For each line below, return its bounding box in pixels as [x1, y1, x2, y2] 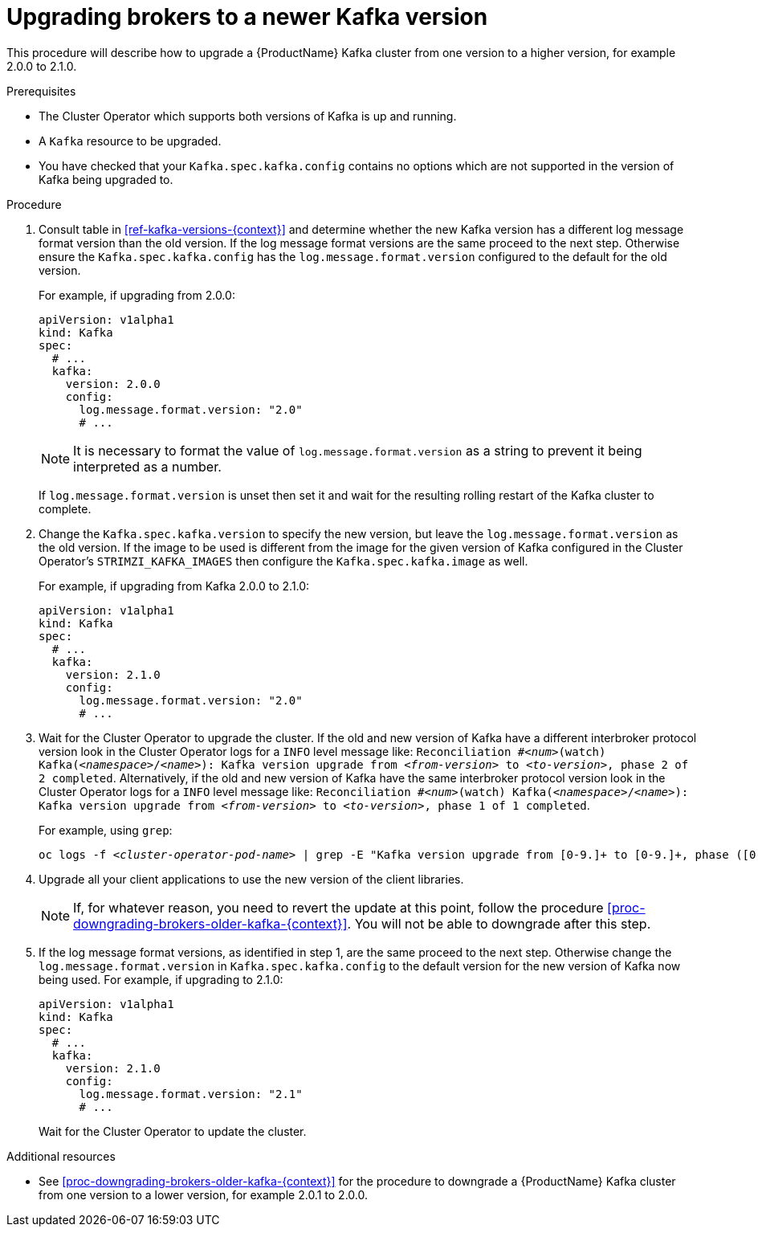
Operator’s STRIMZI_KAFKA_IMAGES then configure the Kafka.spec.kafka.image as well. [39, 553, 528, 568]
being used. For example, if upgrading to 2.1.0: [39, 972, 283, 986]
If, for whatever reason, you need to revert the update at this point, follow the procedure [73, 899, 604, 916]
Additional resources [6, 1149, 116, 1163]
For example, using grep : [39, 823, 173, 837]
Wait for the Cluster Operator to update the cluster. [39, 1124, 307, 1138]
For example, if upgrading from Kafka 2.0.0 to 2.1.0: [39, 578, 310, 593]
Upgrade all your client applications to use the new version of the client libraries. [39, 872, 464, 886]
